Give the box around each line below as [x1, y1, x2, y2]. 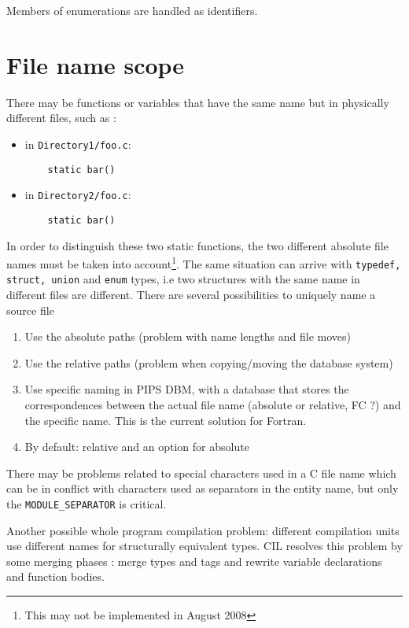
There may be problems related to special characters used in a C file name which [6, 464, 396, 481]
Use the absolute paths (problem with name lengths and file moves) [24, 328, 351, 345]
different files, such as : [6, 109, 116, 126]
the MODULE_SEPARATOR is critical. [6, 496, 167, 512]
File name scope [6, 48, 185, 80]
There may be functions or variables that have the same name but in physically [6, 94, 389, 110]
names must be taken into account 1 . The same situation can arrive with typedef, [6, 253, 401, 272]
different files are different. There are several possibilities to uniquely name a [6, 286, 376, 303]
